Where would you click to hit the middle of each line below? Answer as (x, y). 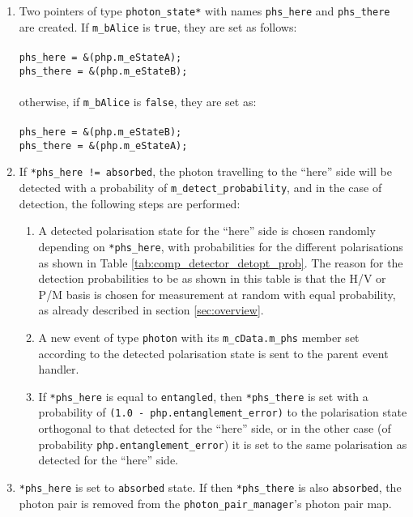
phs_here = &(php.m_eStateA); (100, 57)
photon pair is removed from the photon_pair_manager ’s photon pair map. (205, 503)
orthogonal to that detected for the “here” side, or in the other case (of (215, 428)
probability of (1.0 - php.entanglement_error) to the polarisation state (223, 412)
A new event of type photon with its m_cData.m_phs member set (199, 337)
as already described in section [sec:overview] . (151, 310)
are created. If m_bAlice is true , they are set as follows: (158, 26)
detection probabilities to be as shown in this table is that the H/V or (212, 278)
